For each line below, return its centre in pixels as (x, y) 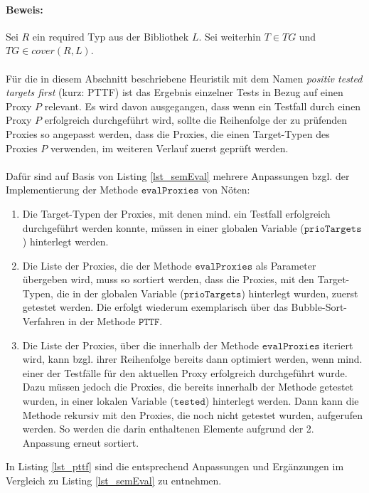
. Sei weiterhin (230, 36)
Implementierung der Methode (72, 190)
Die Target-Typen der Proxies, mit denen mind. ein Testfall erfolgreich (176, 213)
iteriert (338, 345)
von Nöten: (226, 190)
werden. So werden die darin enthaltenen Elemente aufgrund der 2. (168, 429)
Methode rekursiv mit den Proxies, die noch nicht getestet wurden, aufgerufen (192, 414)
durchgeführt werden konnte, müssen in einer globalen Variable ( (163, 227)
